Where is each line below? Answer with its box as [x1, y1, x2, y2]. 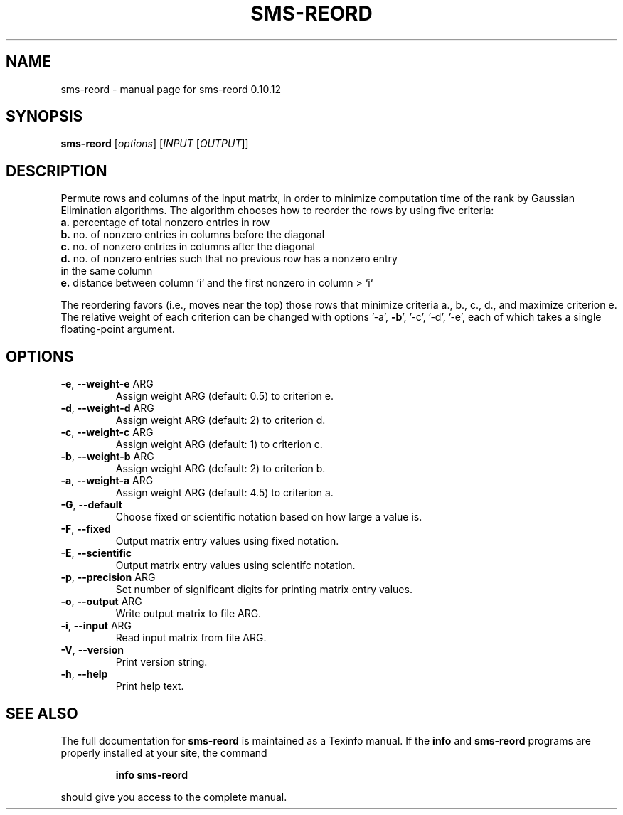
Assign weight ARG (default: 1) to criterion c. [115, 438, 323, 451]
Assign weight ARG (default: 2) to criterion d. [115, 414, 326, 427]
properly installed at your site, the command [60, 746, 267, 759]
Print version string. [115, 656, 208, 668]
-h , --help [60, 668, 108, 681]
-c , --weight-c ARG [60, 426, 154, 439]
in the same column [60, 265, 153, 277]
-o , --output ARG [60, 595, 142, 608]
